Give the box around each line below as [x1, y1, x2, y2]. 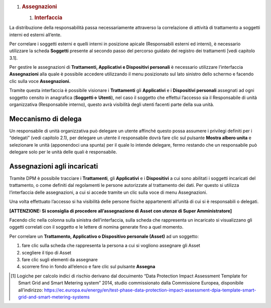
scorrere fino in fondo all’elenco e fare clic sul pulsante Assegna [22, 264, 156, 270]
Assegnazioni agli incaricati [9, 162, 98, 170]
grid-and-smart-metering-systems [18, 294, 90, 300]
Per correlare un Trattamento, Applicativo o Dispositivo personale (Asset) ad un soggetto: [9, 233, 199, 239]
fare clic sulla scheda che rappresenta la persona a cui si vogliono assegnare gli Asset [22, 243, 200, 249]
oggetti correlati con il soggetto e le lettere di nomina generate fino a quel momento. [9, 224, 184, 230]
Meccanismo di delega [9, 115, 82, 123]
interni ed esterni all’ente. [9, 32, 62, 38]
